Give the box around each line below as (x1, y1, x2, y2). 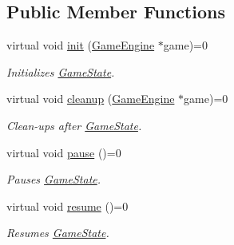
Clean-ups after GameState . (6, 117, 142, 133)
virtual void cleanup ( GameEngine (6, 90, 175, 107)
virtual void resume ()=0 (6, 197, 129, 214)
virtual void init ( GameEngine (6, 37, 155, 53)
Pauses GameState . (6, 171, 101, 188)
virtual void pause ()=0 (6, 144, 121, 160)
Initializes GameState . (6, 63, 115, 80)
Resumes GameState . (6, 224, 109, 241)
